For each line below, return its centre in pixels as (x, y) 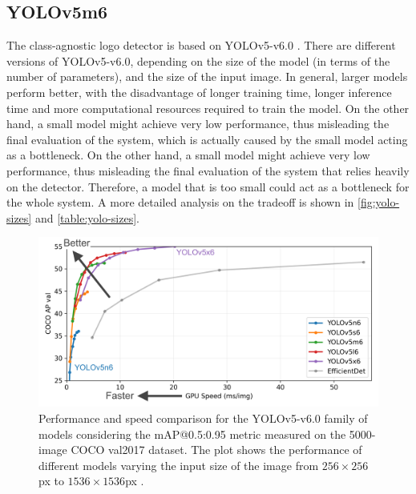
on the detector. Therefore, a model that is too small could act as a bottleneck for (208, 186)
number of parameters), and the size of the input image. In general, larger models (207, 76)
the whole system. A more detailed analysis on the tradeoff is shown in (180, 202)
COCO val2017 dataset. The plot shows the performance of (216, 450)
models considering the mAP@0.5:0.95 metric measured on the (192, 434)
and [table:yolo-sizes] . (87, 217)
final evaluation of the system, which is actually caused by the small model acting (207, 139)
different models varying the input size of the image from (179, 465)
